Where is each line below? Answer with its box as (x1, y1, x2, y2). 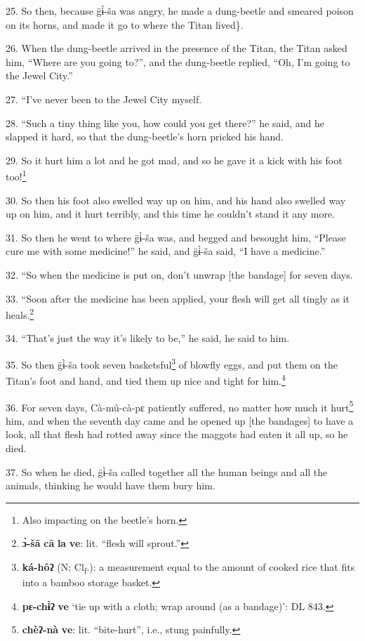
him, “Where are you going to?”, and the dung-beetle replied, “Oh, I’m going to (6, 54, 350, 69)
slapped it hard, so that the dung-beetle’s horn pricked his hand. (6, 129, 284, 144)
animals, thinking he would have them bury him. (6, 478, 215, 493)
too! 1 (6, 167, 27, 183)
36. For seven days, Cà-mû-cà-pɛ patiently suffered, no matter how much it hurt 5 (6, 397, 354, 414)
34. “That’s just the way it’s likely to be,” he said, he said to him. (6, 331, 290, 345)
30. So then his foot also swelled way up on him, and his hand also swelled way (6, 192, 346, 207)
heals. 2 (6, 305, 34, 322)
